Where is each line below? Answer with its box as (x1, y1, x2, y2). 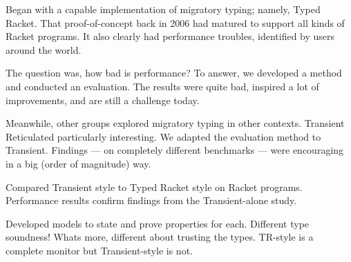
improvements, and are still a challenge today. (6, 92, 200, 107)
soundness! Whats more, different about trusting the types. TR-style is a (6, 230, 314, 244)
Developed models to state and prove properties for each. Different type (6, 216, 310, 230)
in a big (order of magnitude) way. (6, 156, 151, 170)
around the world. (6, 42, 82, 57)
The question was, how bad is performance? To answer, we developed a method (6, 65, 342, 80)
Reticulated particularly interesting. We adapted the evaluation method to (6, 129, 321, 143)
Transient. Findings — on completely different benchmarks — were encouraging (6, 143, 344, 157)
